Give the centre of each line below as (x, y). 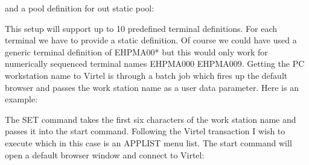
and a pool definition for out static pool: (80, 8)
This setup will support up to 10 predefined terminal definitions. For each (141, 28)
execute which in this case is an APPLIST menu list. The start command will (148, 142)
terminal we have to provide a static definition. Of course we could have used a (151, 40)
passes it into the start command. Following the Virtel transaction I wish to (145, 131)
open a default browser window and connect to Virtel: (105, 154)
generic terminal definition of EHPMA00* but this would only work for (136, 51)
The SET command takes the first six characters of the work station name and (151, 119)
